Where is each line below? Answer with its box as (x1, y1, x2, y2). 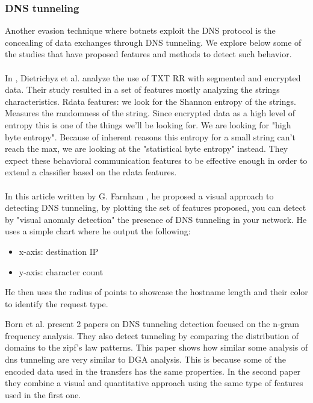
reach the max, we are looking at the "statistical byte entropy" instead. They (5, 142, 288, 155)
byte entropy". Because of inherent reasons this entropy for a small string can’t (5, 130, 296, 143)
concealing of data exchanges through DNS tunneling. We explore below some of (5, 36, 302, 48)
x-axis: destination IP (19, 245, 99, 257)
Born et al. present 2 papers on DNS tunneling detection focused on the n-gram (5, 317, 299, 330)
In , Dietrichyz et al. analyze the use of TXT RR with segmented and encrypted (5, 71, 301, 84)
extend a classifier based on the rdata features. (5, 166, 177, 178)
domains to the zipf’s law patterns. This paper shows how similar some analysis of (5, 341, 308, 354)
